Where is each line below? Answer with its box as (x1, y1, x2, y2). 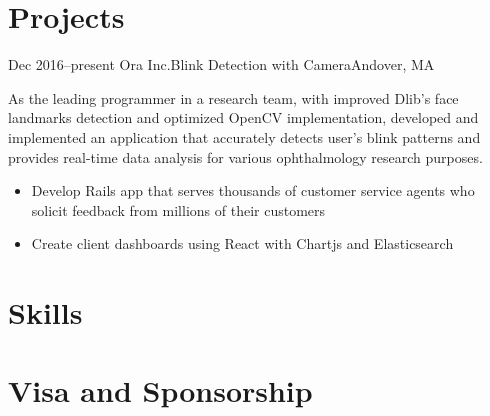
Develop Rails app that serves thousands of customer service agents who (31, 180, 475, 201)
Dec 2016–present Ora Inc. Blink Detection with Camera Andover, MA (8, 54, 435, 75)
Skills (8, 292, 83, 333)
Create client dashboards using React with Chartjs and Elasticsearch (31, 233, 454, 254)
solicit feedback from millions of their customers (31, 199, 326, 220)
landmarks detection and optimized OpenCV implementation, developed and (8, 107, 479, 128)
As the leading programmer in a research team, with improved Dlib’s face (8, 87, 459, 108)
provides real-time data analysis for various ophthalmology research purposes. (8, 146, 483, 167)
